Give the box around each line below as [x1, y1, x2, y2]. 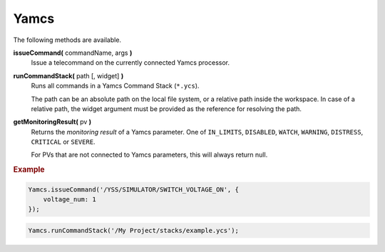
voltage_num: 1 [43, 196, 96, 204]
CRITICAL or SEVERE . [31, 137, 96, 146]
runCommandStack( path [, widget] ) [13, 71, 124, 80]
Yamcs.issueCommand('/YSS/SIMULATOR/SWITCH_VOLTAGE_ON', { [28, 185, 239, 194]
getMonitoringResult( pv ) [13, 117, 92, 126]
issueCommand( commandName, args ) [13, 48, 133, 57]
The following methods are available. [13, 36, 121, 44]
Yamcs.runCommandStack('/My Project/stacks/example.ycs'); [28, 226, 239, 235]
